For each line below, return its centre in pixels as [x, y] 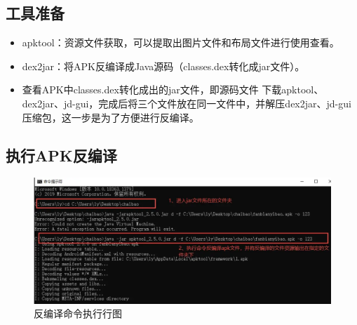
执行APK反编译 [61, 155]
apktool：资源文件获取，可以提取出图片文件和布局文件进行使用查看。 [181, 42]
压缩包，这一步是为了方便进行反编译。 [110, 117]
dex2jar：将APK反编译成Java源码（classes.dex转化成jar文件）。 [163, 66]
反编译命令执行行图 [78, 313]
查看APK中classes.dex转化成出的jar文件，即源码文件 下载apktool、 [173, 89]
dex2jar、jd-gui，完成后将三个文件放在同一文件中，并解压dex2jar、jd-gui [187, 103]
